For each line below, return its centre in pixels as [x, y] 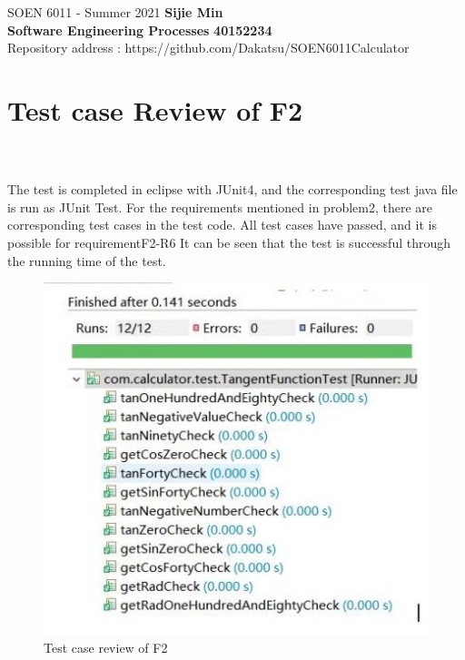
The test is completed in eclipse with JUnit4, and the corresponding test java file [232, 189]
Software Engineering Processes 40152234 [140, 30]
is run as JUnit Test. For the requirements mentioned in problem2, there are [220, 207]
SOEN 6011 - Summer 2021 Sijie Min [115, 12]
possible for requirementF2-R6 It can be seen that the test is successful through [229, 243]
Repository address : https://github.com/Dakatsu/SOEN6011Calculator [208, 48]
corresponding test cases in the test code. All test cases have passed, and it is [222, 225]
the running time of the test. [87, 260]
